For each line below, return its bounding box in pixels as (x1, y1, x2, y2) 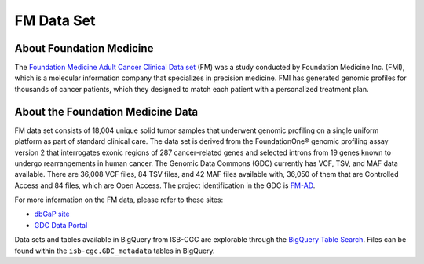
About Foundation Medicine (14, 42, 154, 55)
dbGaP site (34, 209, 70, 219)
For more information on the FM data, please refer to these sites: (14, 195, 224, 204)
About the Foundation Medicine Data (14, 104, 199, 118)
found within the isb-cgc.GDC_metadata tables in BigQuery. (14, 246, 215, 255)
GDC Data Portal (34, 220, 88, 229)
